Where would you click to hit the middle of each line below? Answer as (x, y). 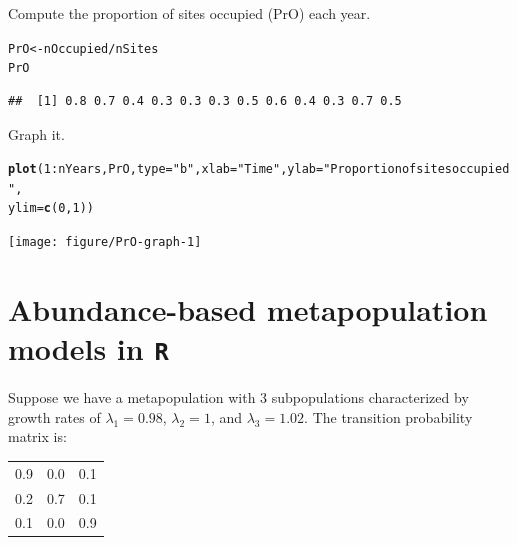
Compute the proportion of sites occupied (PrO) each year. (189, 13)
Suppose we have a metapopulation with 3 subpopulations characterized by (238, 397)
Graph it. (36, 133)
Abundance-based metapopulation (248, 308)
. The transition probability (388, 416)
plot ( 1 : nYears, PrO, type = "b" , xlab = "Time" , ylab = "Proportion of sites (230, 169)
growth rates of (54, 416)
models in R (88, 348)
